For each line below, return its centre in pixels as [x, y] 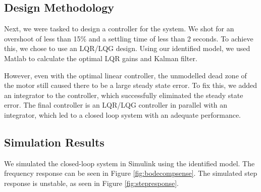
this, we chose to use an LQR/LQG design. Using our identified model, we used [127, 48]
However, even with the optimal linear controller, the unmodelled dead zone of [125, 75]
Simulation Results [54, 142]
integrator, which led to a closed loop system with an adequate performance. [122, 114]
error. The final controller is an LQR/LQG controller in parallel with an [116, 105]
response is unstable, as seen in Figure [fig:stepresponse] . [91, 183]
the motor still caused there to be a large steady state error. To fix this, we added [131, 85]
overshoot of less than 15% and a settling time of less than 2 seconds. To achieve [129, 38]
